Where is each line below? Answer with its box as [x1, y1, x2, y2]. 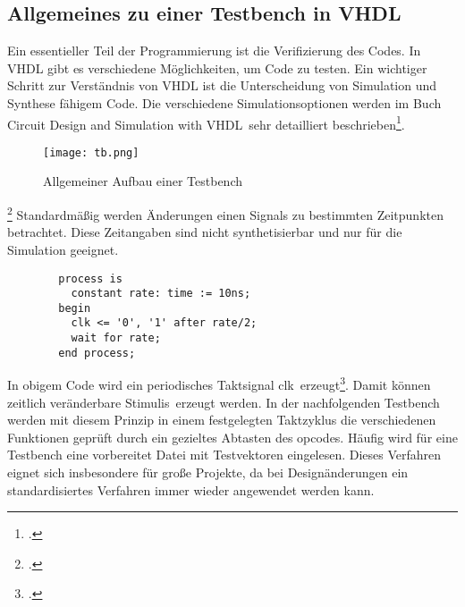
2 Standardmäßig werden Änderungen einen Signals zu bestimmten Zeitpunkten [7, 203, 444, 223]
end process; [58, 346, 136, 359]
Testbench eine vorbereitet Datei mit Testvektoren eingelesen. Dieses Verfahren [7, 445, 442, 464]
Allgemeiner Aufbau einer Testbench [43, 172, 242, 190]
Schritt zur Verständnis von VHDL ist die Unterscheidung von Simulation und [7, 76, 437, 95]
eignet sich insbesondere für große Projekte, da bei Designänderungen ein [7, 463, 409, 482]
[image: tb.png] [43, 146, 139, 159]
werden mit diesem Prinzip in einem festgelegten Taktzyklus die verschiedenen [7, 410, 436, 429]
